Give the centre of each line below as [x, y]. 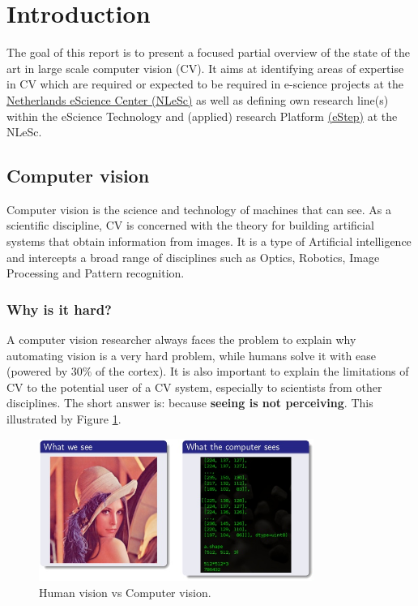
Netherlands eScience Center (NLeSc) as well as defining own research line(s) [198, 99]
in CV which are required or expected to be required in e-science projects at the [205, 84]
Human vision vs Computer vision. [125, 592]
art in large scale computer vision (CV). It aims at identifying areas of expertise [205, 68]
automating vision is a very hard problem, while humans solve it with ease [191, 355]
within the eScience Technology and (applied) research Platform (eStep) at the [202, 116]
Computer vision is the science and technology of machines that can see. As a [199, 209]
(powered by [37, 371]
